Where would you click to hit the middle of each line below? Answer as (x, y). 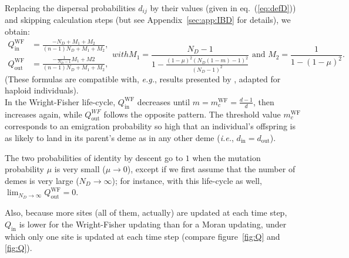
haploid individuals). (42, 90)
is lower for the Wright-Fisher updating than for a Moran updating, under (153, 224)
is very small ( (80, 169)
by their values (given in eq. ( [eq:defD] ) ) (223, 8)
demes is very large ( (42, 180)
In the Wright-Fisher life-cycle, (60, 101)
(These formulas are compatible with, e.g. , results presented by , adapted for (143, 78)
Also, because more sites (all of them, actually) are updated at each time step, (146, 212)
